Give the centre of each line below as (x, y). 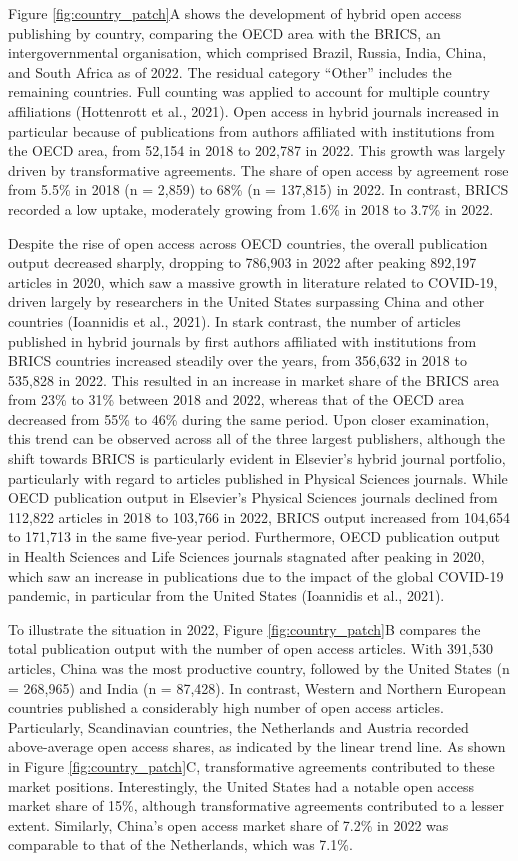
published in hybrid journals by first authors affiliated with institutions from (242, 340)
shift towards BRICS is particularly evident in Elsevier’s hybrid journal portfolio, (257, 458)
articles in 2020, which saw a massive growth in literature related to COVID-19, (253, 281)
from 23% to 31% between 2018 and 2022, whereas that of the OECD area (236, 399)
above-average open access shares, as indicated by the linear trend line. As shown (257, 746)
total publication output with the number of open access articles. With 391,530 (250, 648)
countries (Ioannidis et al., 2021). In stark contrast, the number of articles (234, 320)
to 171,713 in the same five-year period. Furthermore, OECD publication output (254, 536)
